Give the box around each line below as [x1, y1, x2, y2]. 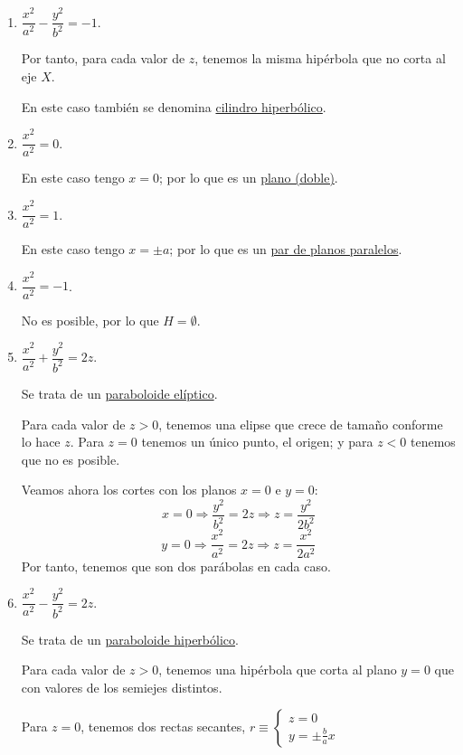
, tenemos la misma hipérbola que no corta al [194, 49, 446, 68]
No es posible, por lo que [21, 310, 159, 329]
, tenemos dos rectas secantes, [80, 717, 246, 736]
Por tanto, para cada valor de [21, 49, 185, 68]
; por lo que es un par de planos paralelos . [169, 240, 402, 259]
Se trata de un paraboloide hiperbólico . [21, 629, 239, 648]
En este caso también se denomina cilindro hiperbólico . [21, 97, 326, 116]
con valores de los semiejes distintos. [21, 677, 222, 696]
